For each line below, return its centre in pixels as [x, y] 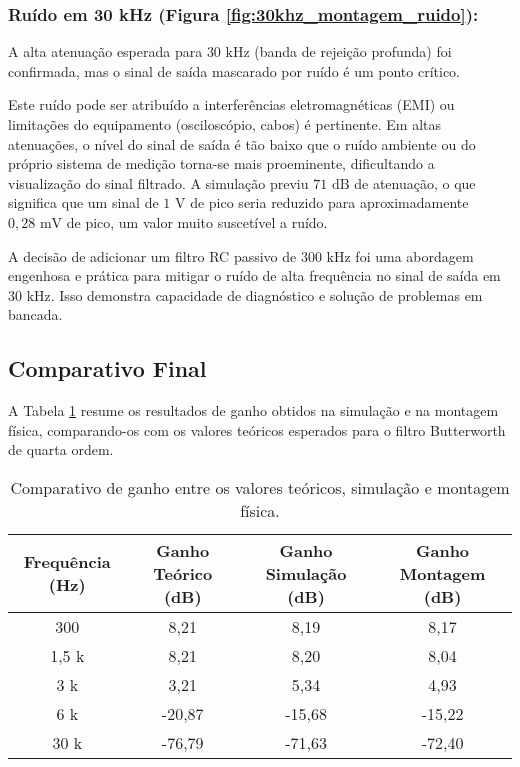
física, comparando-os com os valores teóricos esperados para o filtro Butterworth [257, 429]
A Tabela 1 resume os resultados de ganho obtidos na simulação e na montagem [253, 410]
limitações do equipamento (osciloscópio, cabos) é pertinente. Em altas [225, 124]
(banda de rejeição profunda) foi [353, 51]
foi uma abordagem [414, 255]
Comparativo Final [107, 368]
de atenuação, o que [415, 182]
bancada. [35, 314]
